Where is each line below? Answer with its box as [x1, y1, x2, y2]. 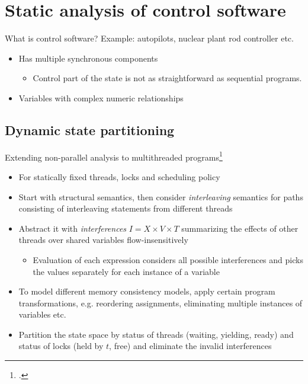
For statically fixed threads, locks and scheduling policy [18, 170, 220, 183]
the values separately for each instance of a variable [33, 265, 220, 277]
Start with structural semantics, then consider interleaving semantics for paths [18, 190, 303, 203]
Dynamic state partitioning [5, 120, 175, 139]
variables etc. [18, 308, 66, 321]
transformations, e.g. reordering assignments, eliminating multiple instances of [18, 296, 303, 309]
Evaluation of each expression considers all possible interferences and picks [33, 253, 303, 265]
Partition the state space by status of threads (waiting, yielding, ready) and [18, 328, 294, 340]
